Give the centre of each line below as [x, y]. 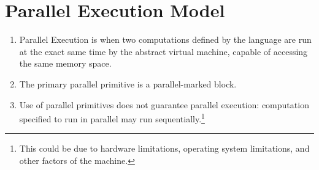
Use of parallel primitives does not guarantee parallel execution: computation [164, 104]
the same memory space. [65, 63]
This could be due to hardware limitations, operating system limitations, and [164, 148]
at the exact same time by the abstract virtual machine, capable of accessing [163, 51]
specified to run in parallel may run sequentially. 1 [112, 118]
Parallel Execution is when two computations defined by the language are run [165, 39]
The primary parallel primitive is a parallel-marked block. [128, 83]
